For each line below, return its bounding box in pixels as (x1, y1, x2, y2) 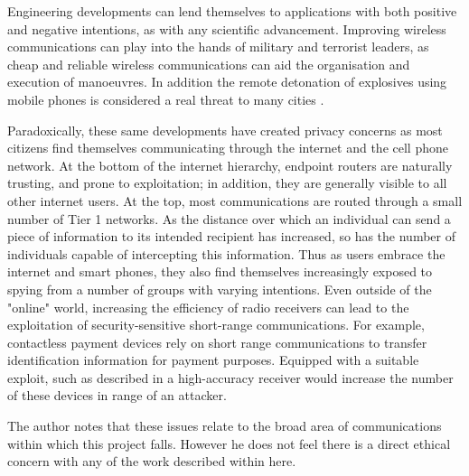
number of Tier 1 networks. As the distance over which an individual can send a (7, 209, 451, 228)
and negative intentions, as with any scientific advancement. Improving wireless (7, 19, 446, 38)
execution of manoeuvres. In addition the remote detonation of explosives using (7, 72, 447, 91)
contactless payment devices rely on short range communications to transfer (7, 332, 427, 351)
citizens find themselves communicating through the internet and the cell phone (7, 138, 448, 157)
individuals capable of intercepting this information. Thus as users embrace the (7, 244, 446, 263)
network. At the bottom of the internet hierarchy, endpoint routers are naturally (7, 155, 453, 174)
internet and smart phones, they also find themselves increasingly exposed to (7, 262, 433, 281)
